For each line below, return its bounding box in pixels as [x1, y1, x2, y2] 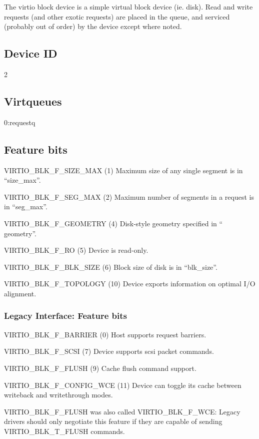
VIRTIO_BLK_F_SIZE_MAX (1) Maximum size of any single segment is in [4, 165, 243, 175]
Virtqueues [4, 93, 62, 109]
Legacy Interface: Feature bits [4, 309, 127, 322]
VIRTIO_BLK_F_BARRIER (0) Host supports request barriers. [4, 329, 206, 339]
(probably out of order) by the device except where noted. [4, 21, 182, 32]
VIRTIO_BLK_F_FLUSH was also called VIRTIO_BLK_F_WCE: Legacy [4, 406, 240, 416]
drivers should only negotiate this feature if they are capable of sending [4, 416, 222, 426]
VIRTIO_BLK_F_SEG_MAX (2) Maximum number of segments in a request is [4, 191, 254, 202]
